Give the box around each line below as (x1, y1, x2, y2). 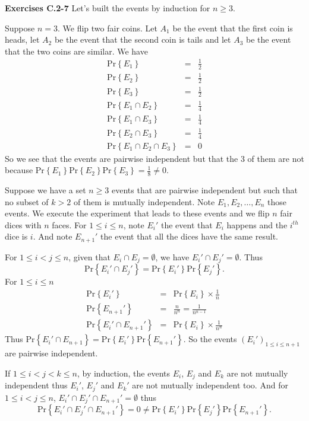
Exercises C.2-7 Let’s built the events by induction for (5, 2, 210, 14)
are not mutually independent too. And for (132, 379, 288, 391)
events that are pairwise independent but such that (112, 184, 298, 196)
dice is (5, 230, 28, 243)
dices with (5, 218, 42, 231)
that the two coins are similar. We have (5, 44, 148, 57)
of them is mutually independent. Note (73, 195, 215, 208)
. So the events (183, 333, 237, 345)
